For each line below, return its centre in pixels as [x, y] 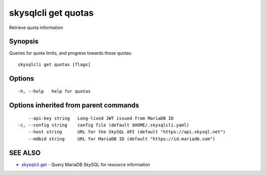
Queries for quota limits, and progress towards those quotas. [71, 53]
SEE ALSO [25, 153]
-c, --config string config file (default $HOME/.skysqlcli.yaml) [104, 125]
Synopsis [24, 42]
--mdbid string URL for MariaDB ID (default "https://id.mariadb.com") [121, 139]
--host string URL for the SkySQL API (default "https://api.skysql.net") [127, 132]
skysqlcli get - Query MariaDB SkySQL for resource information [86, 164]
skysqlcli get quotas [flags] [54, 64]
